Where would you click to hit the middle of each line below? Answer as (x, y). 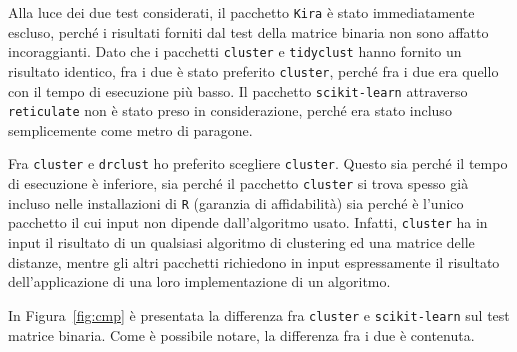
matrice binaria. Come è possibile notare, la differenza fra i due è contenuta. (241, 334)
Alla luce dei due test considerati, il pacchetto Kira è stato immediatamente (241, 12)
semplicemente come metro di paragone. (130, 129)
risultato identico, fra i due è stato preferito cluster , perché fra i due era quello (253, 70)
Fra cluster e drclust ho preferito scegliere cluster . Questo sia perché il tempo (258, 163)
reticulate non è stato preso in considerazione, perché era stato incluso (230, 110)
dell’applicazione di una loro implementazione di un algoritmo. (199, 281)
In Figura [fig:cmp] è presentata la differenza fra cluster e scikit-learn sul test (259, 314)
